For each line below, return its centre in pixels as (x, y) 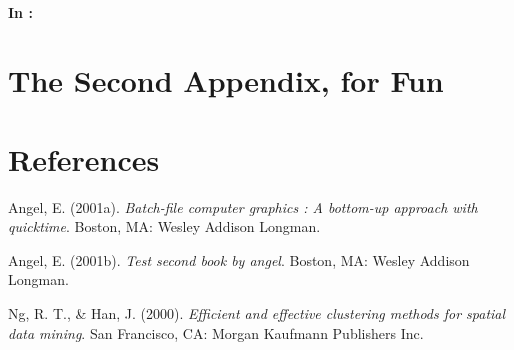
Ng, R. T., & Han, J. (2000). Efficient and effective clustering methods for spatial (257, 313)
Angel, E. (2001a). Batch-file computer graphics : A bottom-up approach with (243, 206)
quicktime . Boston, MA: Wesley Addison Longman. (164, 226)
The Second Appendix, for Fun (226, 80)
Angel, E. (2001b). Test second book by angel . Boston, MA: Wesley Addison (239, 259)
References (84, 158)
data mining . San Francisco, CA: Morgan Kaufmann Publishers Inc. (216, 332)
